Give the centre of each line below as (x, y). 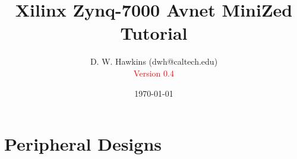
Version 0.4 (154, 73)
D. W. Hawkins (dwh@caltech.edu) (154, 61)
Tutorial (154, 33)
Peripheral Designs (83, 144)
